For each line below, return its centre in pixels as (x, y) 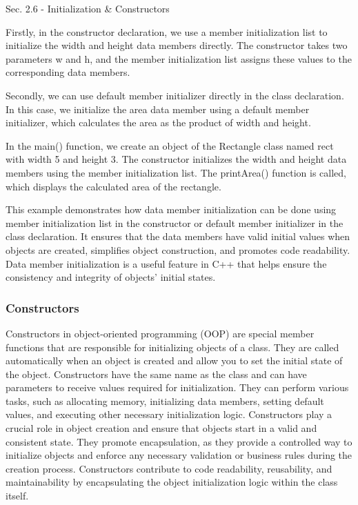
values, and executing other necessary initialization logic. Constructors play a (169, 414)
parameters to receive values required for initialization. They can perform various (177, 387)
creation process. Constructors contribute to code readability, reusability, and (169, 468)
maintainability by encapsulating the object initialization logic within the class (172, 482)
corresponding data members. (68, 72)
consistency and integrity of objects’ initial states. (111, 277)
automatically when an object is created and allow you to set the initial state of (174, 360)
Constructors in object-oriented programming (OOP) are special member (160, 333)
